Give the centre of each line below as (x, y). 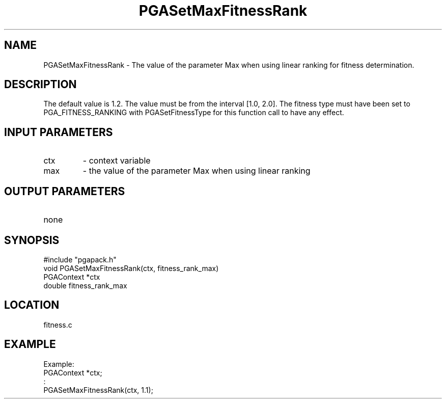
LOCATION (32, 305)
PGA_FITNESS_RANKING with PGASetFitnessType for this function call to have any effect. (194, 113)
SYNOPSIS (32, 240)
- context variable (117, 161)
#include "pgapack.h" (80, 259)
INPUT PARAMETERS (59, 132)
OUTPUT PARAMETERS (65, 191)
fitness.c (58, 325)
